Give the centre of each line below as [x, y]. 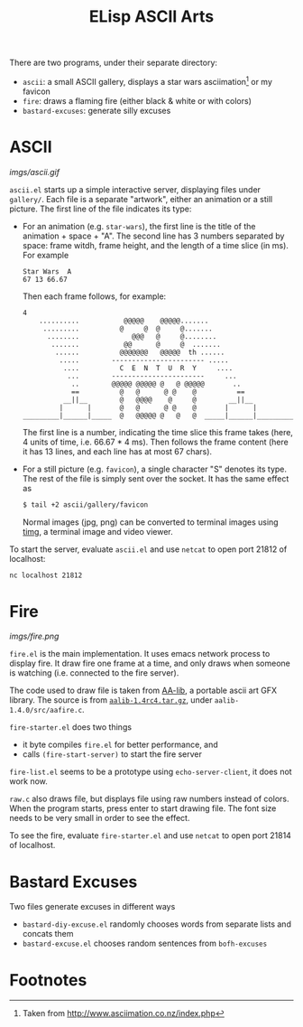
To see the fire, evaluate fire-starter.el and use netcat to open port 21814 [150, 836]
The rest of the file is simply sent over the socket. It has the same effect [156, 478]
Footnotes [48, 980]
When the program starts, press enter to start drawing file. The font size [143, 808]
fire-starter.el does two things [71, 727]
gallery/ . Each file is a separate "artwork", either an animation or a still [141, 199]
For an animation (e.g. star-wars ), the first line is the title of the [139, 226]
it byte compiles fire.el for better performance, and [120, 745]
